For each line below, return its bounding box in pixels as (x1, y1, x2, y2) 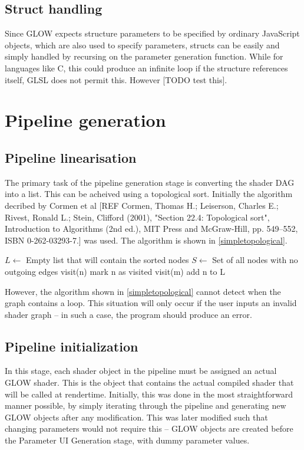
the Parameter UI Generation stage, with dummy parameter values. (5, 434, 250, 446)
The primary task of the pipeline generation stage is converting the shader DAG (5, 176, 295, 188)
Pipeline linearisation (5, 148, 137, 166)
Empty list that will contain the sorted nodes (25, 254, 189, 266)
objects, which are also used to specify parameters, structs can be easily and (5, 38, 280, 51)
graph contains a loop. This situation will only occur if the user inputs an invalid (5, 297, 297, 309)
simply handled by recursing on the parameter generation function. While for (5, 50, 283, 63)
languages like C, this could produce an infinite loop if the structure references (5, 61, 288, 74)
